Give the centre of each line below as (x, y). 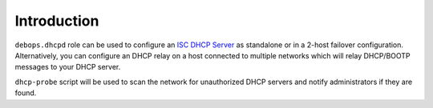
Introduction (57, 21)
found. (26, 93)
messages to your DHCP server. (68, 67)
